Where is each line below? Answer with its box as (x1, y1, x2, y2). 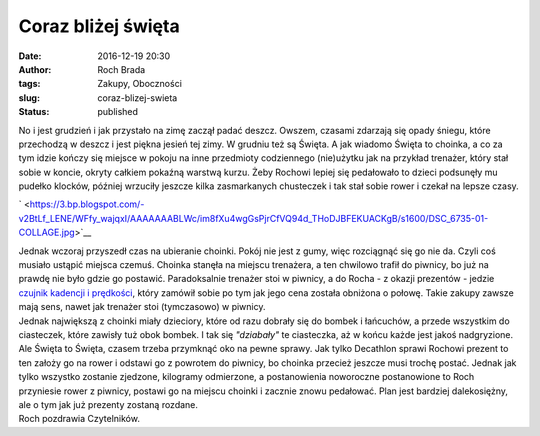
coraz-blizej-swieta (97, 91, 178, 104)
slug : (18, 91, 40, 104)
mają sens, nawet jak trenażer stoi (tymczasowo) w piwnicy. (18, 301, 266, 313)
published (97, 106, 139, 118)
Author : (18, 63, 52, 75)
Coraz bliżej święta (18, 15, 180, 37)
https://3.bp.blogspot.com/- (29, 198, 145, 210)
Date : (18, 50, 42, 62)
